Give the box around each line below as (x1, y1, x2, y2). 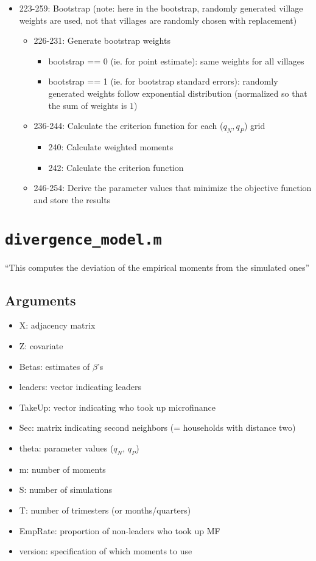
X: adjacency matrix (19, 319, 96, 332)
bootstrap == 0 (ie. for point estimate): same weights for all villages (48, 54, 304, 67)
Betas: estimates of (19, 360, 90, 372)
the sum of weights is (48, 99, 127, 111)
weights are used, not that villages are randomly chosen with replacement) (19, 13, 297, 26)
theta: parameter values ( (19, 441, 114, 454)
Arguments (5, 290, 76, 309)
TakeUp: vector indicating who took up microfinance (19, 400, 216, 413)
